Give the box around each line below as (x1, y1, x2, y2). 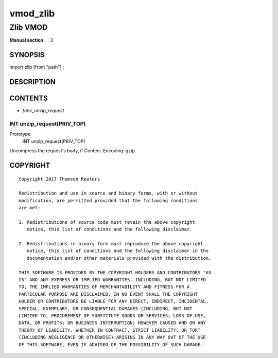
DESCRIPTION (9, 78, 56, 86)
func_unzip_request (22, 108, 64, 114)
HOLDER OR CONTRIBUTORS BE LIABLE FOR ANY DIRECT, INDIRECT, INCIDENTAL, (19, 298, 209, 305)
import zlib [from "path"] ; (9, 64, 64, 70)
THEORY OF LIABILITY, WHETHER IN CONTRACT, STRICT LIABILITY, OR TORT (19, 327, 201, 333)
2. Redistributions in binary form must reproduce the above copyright (19, 241, 203, 247)
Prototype (9, 131, 31, 137)
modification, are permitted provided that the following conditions (19, 198, 198, 203)
